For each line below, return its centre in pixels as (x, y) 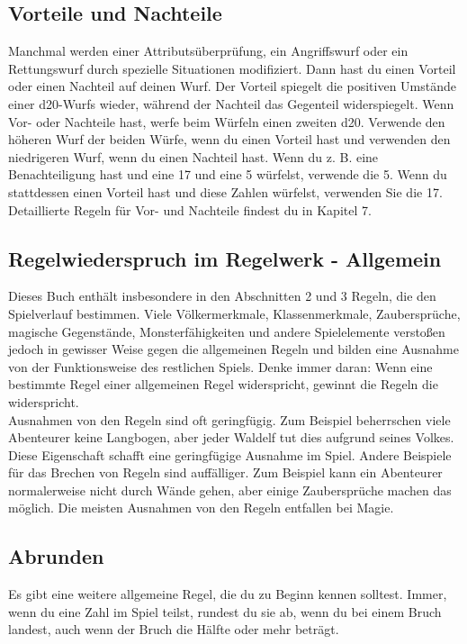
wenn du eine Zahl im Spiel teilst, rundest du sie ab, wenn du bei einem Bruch (225, 611)
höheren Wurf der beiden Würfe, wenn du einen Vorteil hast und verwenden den (229, 139)
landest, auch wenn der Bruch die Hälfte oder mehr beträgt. (174, 629)
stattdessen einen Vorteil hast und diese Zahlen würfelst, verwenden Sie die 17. (225, 191)
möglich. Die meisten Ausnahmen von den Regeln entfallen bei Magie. (201, 508)
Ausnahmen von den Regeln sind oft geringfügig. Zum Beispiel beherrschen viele (229, 419)
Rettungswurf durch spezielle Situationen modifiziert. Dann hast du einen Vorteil (232, 68)
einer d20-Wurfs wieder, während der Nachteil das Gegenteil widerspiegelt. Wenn (231, 103)
